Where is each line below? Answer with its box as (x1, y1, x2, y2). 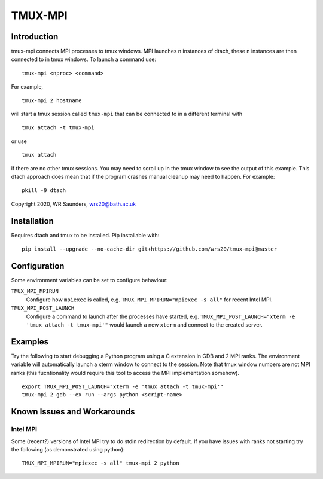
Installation (11, 216, 54, 226)
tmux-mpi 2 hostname (22, 97, 82, 104)
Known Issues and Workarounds (11, 407, 135, 417)
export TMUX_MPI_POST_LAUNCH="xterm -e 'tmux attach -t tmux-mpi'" (22, 383, 224, 390)
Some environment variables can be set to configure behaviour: (11, 276, 168, 283)
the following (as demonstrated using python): (11, 446, 125, 453)
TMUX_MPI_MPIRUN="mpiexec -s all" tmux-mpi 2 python (22, 460, 179, 466)
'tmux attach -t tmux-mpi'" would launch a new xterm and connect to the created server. (26, 321, 263, 328)
